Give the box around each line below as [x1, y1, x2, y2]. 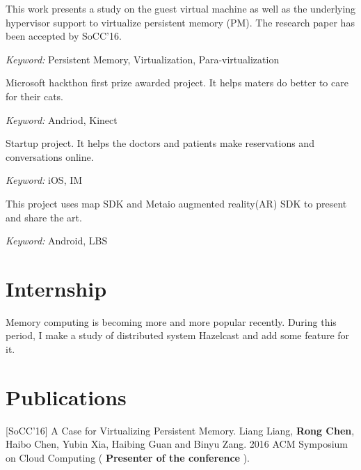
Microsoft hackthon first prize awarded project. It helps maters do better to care [6, 75, 348, 90]
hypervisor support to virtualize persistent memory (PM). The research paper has [6, 15, 355, 29]
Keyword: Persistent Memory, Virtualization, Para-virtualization [6, 52, 280, 66]
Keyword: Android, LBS [6, 233, 108, 248]
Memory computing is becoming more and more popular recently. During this [6, 314, 337, 329]
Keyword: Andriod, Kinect [6, 112, 118, 127]
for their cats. [6, 88, 63, 103]
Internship [6, 274, 107, 302]
